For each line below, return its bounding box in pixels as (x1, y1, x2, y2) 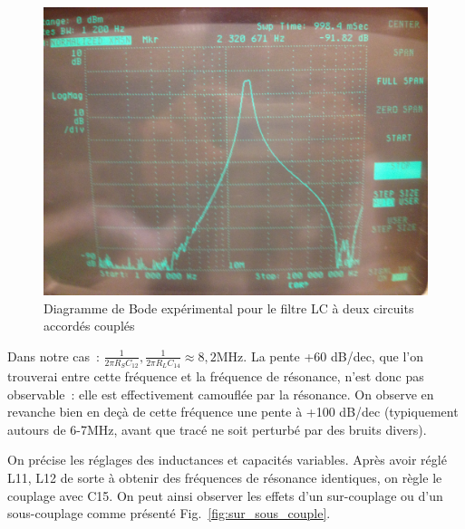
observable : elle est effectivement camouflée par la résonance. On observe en (7, 384, 434, 403)
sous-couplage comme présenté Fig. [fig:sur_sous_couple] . (7, 504, 331, 523)
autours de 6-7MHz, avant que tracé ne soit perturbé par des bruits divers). (7, 419, 427, 438)
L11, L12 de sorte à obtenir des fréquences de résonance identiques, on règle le (7, 467, 442, 486)
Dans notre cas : (7, 346, 100, 365)
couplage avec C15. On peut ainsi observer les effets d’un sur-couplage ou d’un (7, 486, 443, 505)
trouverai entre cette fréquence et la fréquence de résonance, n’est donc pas (7, 367, 424, 386)
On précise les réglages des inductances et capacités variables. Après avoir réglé (7, 450, 447, 469)
